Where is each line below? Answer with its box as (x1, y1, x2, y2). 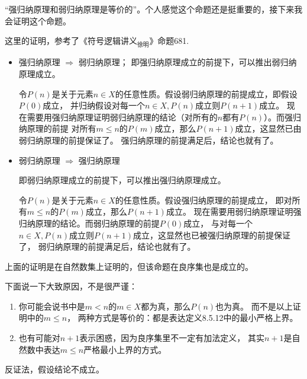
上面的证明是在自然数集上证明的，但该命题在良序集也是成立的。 (5, 260, 253, 272)
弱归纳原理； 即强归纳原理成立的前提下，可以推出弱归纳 (78, 56, 297, 68)
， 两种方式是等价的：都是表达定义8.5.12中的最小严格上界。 (67, 311, 298, 324)
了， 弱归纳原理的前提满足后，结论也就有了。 (18, 240, 196, 253)
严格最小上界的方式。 (83, 343, 167, 355)
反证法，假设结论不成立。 (5, 363, 104, 375)
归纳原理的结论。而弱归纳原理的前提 (18, 216, 160, 229)
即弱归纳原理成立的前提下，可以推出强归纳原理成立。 (18, 174, 226, 186)
